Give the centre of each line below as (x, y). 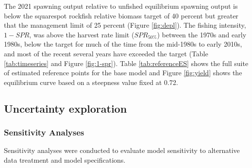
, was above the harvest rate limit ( (82, 34)
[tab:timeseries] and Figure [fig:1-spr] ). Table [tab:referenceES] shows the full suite (126, 63)
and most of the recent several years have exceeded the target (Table (106, 53)
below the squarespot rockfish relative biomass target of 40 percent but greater (121, 15)
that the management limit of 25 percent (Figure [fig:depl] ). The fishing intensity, (125, 25)
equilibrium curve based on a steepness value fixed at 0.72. (91, 82)
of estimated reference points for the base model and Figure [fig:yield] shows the (123, 73)
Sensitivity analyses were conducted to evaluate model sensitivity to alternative (122, 150)
